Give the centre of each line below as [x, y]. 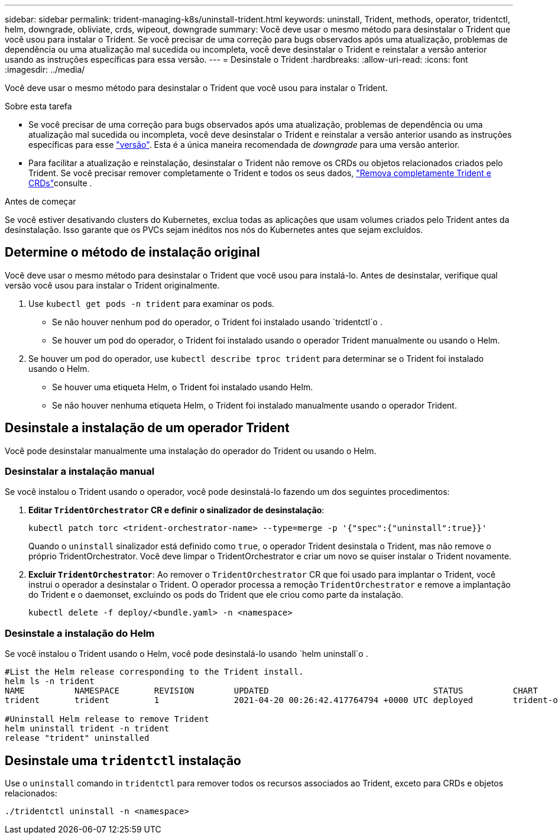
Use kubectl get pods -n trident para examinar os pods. [152, 303]
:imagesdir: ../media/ [45, 69]
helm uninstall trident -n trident [87, 729]
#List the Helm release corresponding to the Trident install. [154, 672]
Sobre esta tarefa [38, 106]
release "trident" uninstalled [77, 738]
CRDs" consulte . [60, 183]
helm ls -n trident [50, 681]
